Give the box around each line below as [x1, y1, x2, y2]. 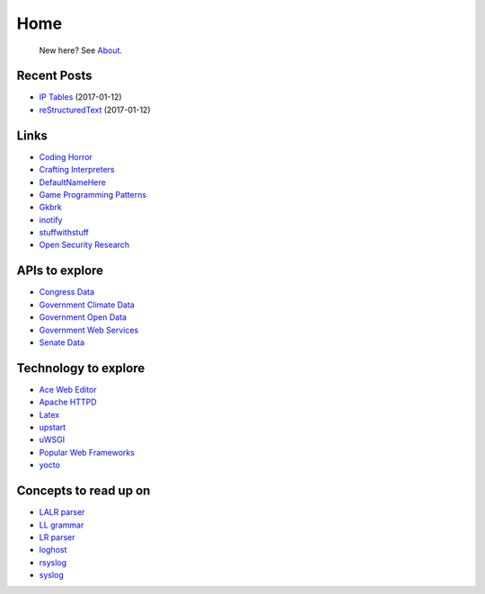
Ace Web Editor [39, 384, 97, 395]
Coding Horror [39, 151, 93, 162]
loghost [39, 545, 67, 555]
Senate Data [39, 337, 85, 348]
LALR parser [39, 507, 85, 518]
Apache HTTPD [39, 396, 98, 408]
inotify [39, 214, 63, 225]
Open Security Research [39, 239, 130, 251]
